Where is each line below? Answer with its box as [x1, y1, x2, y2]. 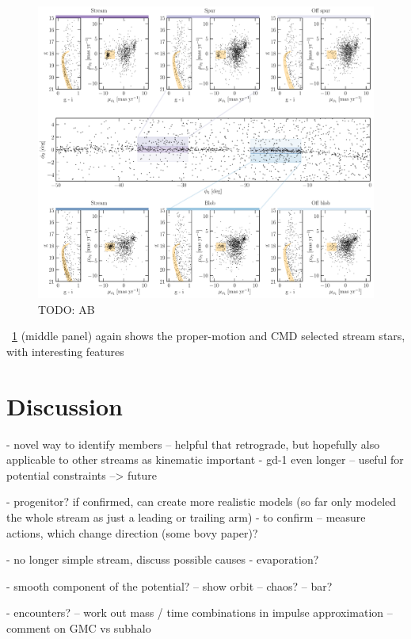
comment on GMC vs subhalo [6, 619, 151, 636]
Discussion [6, 389, 123, 422]
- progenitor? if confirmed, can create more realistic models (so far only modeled [6, 493, 397, 510]
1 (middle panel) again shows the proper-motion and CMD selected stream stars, [12, 327, 405, 344]
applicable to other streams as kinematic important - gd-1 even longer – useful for [6, 451, 404, 468]
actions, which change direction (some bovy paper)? [6, 524, 258, 541]
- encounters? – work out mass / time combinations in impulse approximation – [6, 604, 393, 621]
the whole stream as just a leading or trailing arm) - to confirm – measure [6, 508, 366, 525]
